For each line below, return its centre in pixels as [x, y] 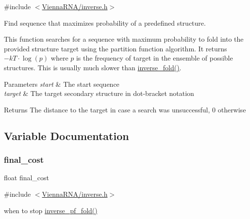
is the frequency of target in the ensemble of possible [154, 58]
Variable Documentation [67, 135]
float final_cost [27, 178]
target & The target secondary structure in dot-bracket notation [99, 93]
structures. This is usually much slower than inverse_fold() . [93, 67]
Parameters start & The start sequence [62, 84]
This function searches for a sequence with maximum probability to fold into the [124, 39]
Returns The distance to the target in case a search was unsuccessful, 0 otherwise [125, 109]
